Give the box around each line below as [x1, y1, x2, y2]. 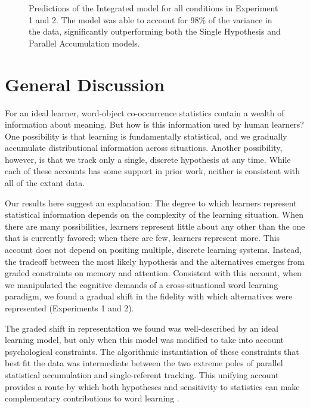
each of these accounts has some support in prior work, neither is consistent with [5, 165, 300, 177]
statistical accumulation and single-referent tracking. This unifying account [5, 368, 279, 381]
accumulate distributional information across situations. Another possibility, [5, 141, 283, 154]
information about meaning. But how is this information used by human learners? [5, 118, 304, 131]
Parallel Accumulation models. [29, 36, 140, 49]
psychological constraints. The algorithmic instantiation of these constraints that [5, 345, 299, 357]
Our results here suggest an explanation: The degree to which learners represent [5, 196, 297, 209]
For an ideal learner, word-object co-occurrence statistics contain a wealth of [5, 106, 284, 119]
